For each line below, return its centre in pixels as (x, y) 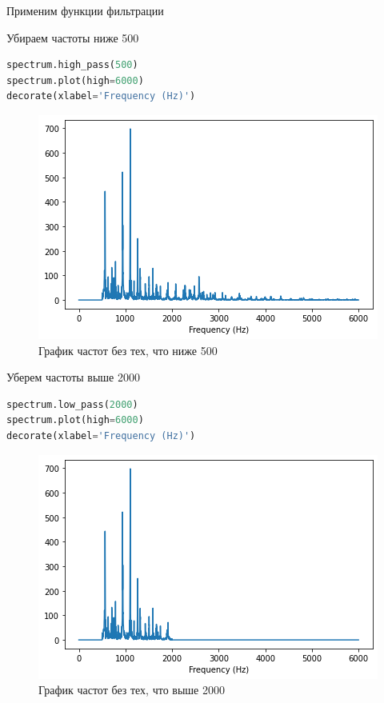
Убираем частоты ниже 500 (73, 37)
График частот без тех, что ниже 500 (128, 350)
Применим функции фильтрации (85, 10)
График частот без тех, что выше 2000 (132, 690)
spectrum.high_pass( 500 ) (72, 65)
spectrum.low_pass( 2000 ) (72, 404)
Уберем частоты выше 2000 (73, 377)
